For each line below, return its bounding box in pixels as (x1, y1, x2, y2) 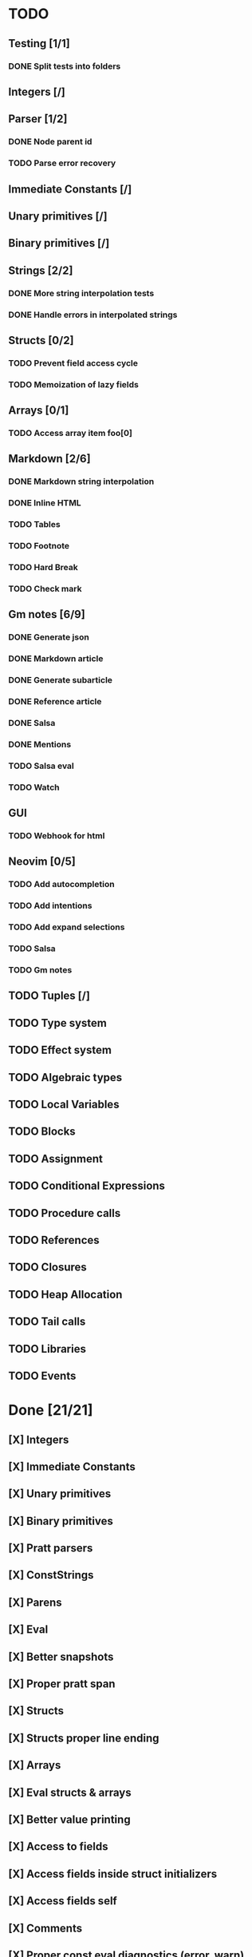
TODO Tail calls (8, 1315, 86, 1329)
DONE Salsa (8, 718, 56, 728)
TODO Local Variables (8, 1098, 120, 1111)
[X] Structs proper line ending (8, 1731, 159, 1745)
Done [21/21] (8, 1401, 93, 1420)
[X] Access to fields (8, 1840, 108, 1853)
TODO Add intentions (8, 900, 93, 911)
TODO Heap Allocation (8, 1287, 123, 1301)
